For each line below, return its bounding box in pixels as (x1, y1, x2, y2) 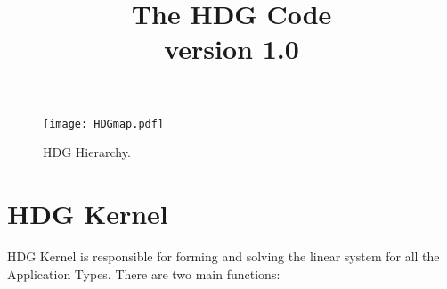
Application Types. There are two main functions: (7, 264, 280, 283)
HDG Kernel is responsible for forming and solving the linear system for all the (7, 246, 440, 265)
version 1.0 (164, 30, 299, 67)
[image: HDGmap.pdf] (43, 117, 165, 130)
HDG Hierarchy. (43, 143, 131, 161)
